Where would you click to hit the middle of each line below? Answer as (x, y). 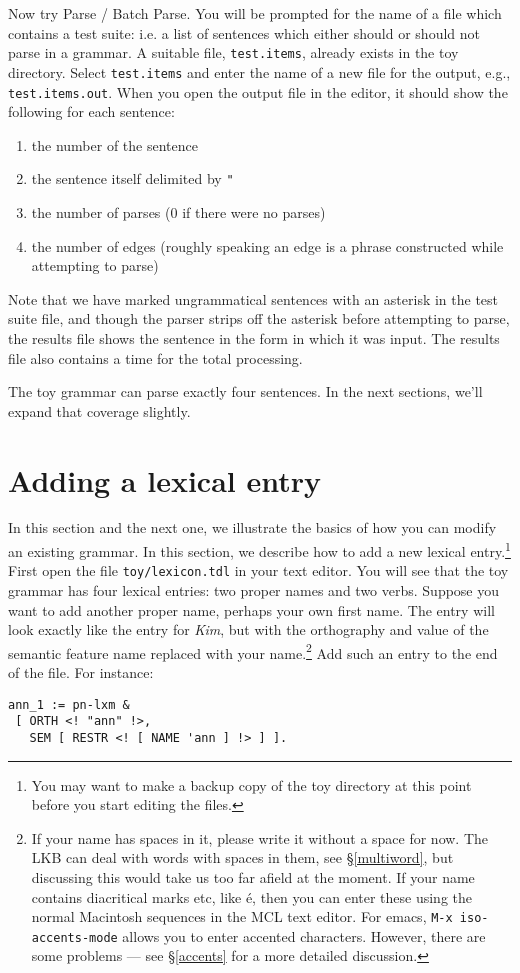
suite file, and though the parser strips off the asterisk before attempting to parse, (259, 318)
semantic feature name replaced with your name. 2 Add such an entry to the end (253, 651)
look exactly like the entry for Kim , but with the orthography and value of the (248, 629)
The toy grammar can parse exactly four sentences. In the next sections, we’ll (245, 391)
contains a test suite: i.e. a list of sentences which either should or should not (244, 32)
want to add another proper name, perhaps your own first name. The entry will (251, 609)
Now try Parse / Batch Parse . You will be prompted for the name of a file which (255, 13)
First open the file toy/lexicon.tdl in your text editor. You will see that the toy (258, 570)
